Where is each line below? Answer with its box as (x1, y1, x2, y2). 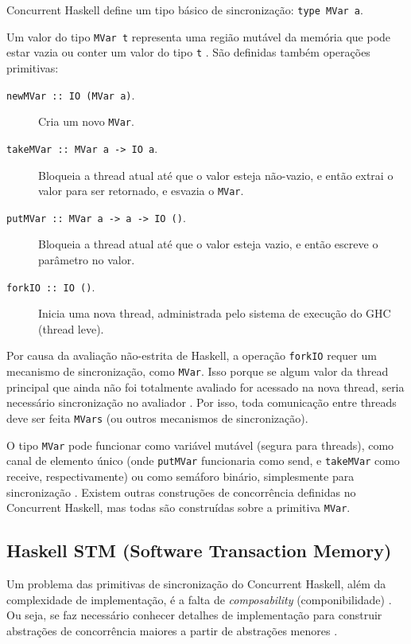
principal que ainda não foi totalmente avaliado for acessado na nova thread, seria (6, 378, 405, 395)
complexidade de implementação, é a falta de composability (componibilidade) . (6, 591, 392, 607)
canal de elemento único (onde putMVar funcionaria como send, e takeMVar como (6, 452, 400, 469)
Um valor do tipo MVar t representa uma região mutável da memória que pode (6, 28, 391, 45)
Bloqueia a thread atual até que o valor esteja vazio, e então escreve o (38, 236, 378, 252)
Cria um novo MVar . (38, 113, 134, 130)
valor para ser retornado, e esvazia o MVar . (38, 182, 244, 199)
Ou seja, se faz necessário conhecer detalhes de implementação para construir (6, 607, 382, 623)
